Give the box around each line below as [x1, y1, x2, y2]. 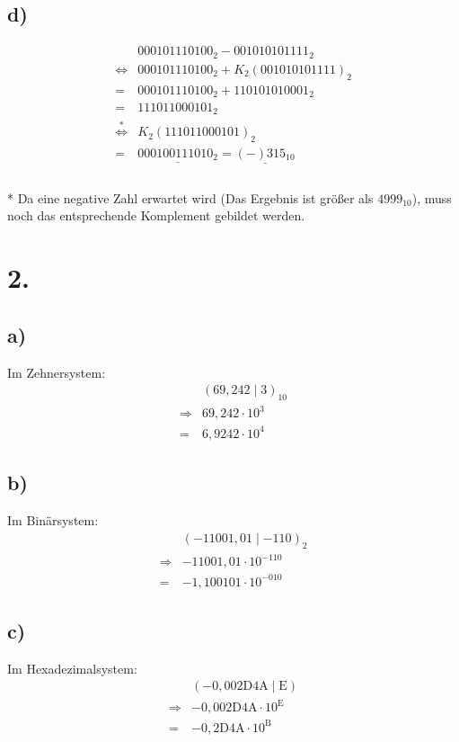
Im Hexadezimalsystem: [7, 658, 137, 677]
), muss [411, 188, 452, 207]
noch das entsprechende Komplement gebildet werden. [7, 206, 305, 225]
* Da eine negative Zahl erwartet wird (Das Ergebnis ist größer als [7, 188, 374, 207]
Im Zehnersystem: [7, 362, 106, 381]
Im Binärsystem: [7, 511, 99, 530]
